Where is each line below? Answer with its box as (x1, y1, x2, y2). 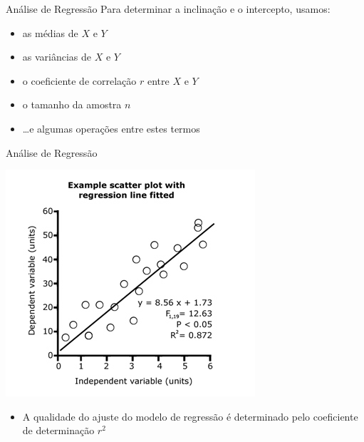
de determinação (22, 423, 95, 438)
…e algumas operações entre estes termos (22, 120, 200, 135)
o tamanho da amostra (22, 97, 122, 112)
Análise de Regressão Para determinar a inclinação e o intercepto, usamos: (6, 1, 331, 16)
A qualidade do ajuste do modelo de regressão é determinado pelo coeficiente (22, 408, 358, 423)
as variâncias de (22, 49, 92, 64)
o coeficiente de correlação (22, 73, 137, 88)
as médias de (22, 25, 78, 40)
